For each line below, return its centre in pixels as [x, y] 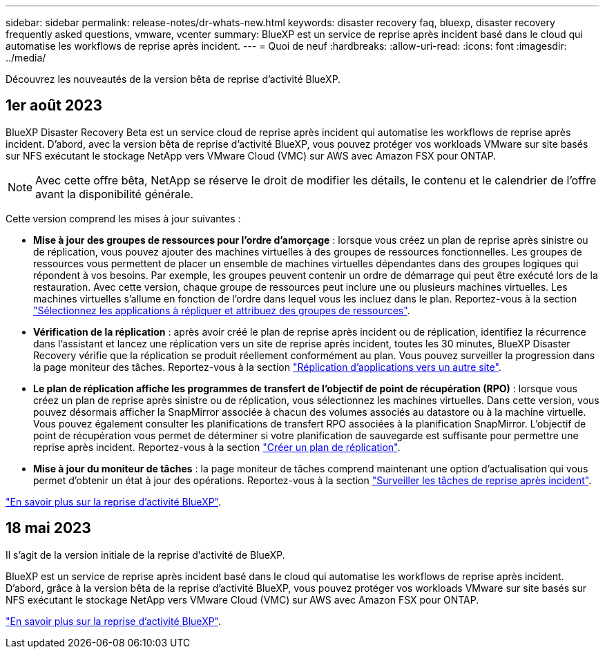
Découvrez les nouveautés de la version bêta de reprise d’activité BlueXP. [173, 79]
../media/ [26, 58]
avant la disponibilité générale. [115, 194]
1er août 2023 [54, 106]
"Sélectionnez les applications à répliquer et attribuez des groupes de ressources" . [222, 310]
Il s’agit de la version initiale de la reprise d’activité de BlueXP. [145, 555]
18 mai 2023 [48, 528]
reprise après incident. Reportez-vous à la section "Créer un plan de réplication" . [217, 447]
